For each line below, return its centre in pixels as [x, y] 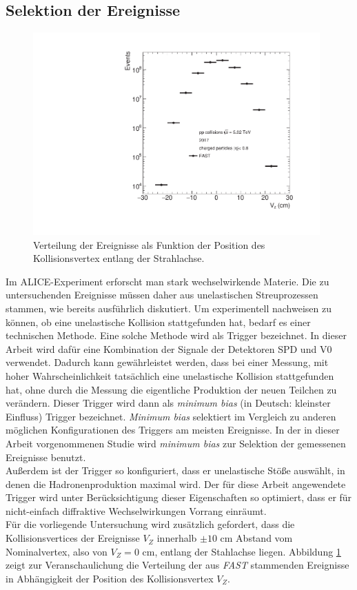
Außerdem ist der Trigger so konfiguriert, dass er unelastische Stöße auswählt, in [175, 470]
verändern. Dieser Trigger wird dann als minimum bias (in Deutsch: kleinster [168, 403]
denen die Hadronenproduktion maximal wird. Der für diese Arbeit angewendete [176, 484]
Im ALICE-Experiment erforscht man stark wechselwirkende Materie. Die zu [167, 281]
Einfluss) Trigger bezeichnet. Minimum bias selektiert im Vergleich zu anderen [171, 416]
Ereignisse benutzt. [46, 457]
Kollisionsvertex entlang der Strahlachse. [119, 258]
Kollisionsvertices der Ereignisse [73, 538]
